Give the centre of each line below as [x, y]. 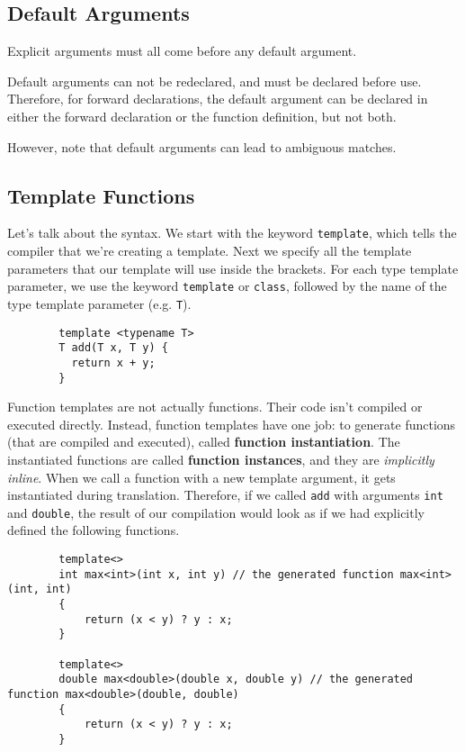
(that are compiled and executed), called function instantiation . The [204, 442]
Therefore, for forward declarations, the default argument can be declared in [218, 99]
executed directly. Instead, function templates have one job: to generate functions [232, 424]
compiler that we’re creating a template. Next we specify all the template [210, 251]
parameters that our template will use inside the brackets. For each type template [233, 268]
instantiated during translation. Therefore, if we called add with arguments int [225, 495]
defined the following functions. [94, 530]
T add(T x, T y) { [113, 348]
